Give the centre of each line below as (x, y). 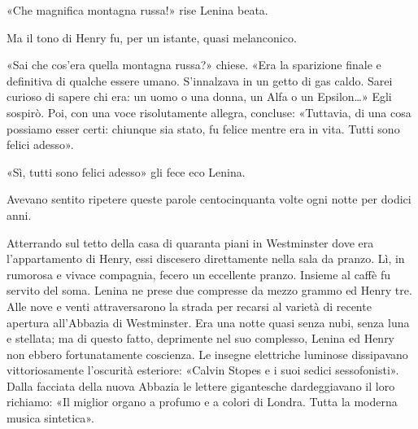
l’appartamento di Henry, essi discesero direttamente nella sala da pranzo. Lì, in (206, 258)
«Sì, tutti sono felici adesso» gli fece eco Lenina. (126, 171)
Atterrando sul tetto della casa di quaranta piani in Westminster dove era (190, 242)
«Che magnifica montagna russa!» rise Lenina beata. (137, 10)
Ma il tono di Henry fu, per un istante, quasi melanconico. (152, 37)
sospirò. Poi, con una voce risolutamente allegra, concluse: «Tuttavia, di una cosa (209, 112)
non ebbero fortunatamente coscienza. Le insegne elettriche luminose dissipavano (207, 354)
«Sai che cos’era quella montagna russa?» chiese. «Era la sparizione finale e (194, 65)
